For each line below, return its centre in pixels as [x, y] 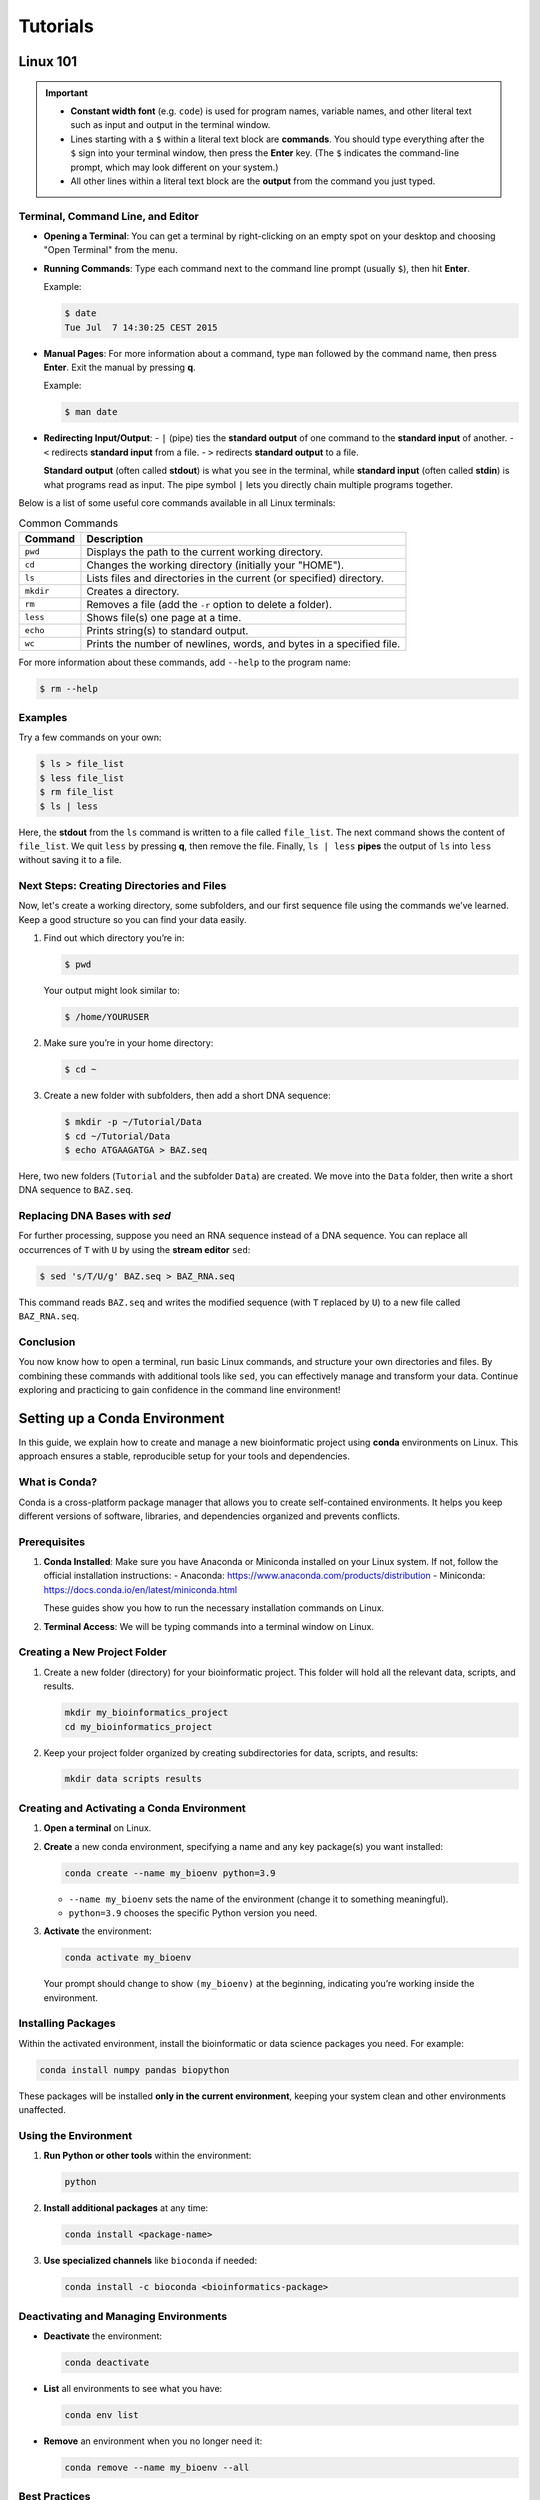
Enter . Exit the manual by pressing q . [119, 367]
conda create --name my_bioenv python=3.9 [170, 1873]
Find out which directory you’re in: [114, 938]
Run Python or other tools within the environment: [147, 2156]
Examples [43, 717]
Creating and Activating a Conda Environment [132, 1808]
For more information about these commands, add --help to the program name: [184, 662]
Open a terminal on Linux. [97, 1828]
